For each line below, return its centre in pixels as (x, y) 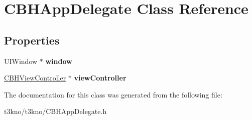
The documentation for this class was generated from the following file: (113, 94)
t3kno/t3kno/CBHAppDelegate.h (55, 111)
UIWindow (21, 61)
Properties (32, 40)
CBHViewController (35, 78)
